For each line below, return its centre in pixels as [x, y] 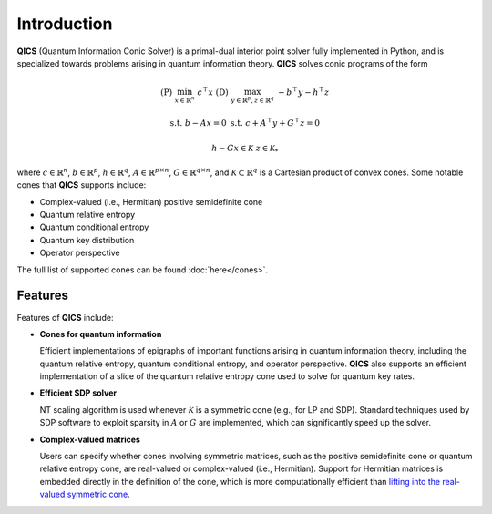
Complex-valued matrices [90, 439]
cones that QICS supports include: [82, 185]
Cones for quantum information [101, 334]
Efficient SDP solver [78, 393]
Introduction [65, 24]
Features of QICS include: [65, 317]
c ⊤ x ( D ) [213, 92]
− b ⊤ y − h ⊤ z [304, 92]
